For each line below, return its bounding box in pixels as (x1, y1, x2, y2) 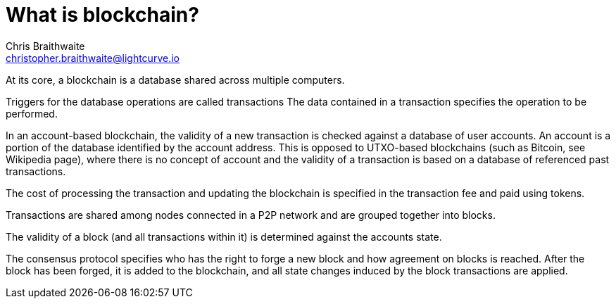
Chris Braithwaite (6, 39, 85, 52)
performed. (6, 107, 58, 120)
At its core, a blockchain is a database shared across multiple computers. (6, 73, 345, 86)
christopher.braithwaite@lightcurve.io (6, 51, 180, 64)
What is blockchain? (6, 3, 199, 27)
